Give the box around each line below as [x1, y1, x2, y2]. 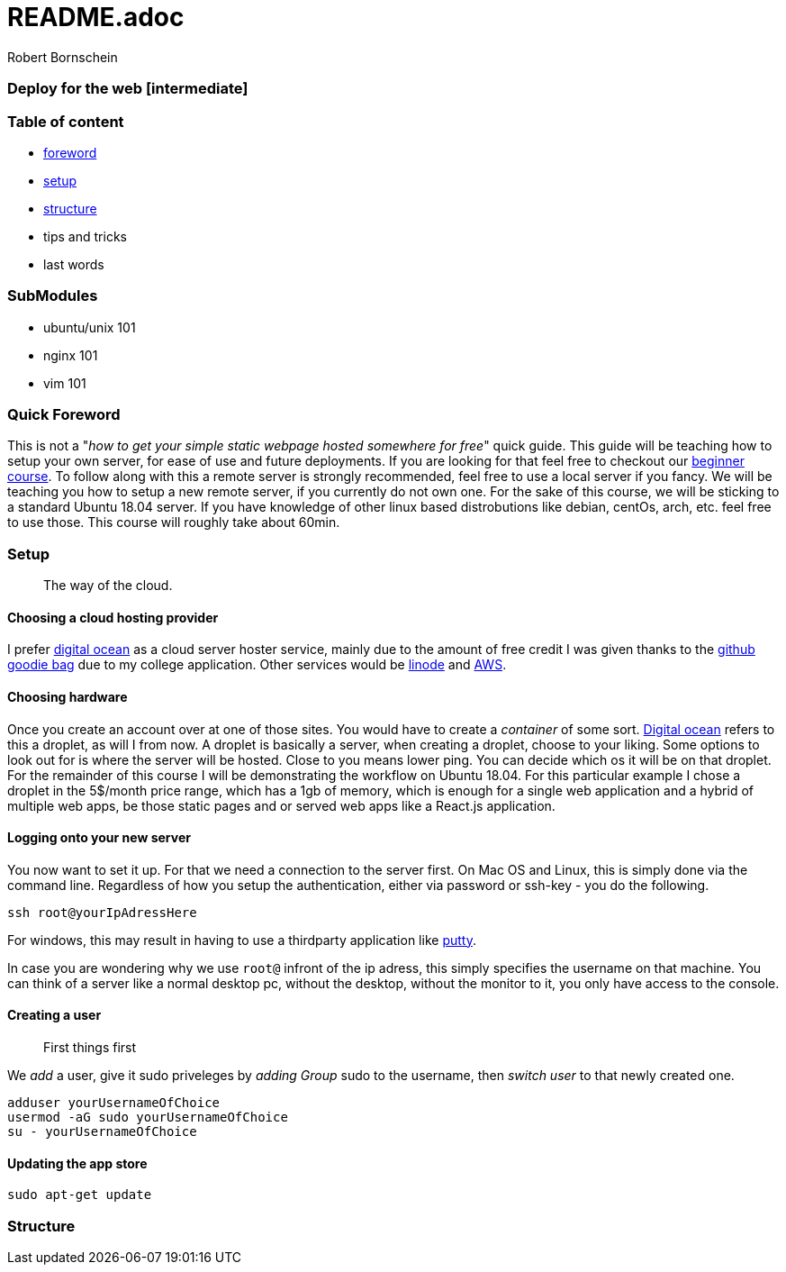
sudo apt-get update [7, 1187, 152, 1203]
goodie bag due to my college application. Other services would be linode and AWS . [7, 657, 507, 673]
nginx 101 [43, 347, 98, 363]
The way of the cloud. [43, 577, 173, 594]
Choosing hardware [7, 688, 128, 704]
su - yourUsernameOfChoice [7, 1124, 197, 1139]
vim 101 [43, 375, 86, 391]
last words [43, 256, 104, 272]
